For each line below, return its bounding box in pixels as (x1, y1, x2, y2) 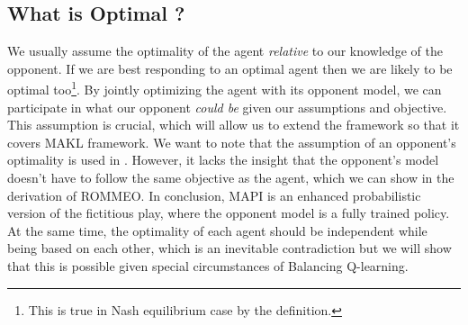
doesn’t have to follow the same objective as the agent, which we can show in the (7, 168, 454, 187)
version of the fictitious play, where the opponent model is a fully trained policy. (7, 203, 450, 222)
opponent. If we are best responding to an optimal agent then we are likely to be (7, 59, 453, 77)
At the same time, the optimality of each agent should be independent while (7, 221, 427, 239)
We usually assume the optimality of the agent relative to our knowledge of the (7, 41, 443, 60)
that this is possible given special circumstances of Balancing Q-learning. (7, 256, 409, 275)
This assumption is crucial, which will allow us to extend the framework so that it (7, 115, 460, 134)
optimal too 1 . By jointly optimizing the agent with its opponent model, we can (7, 77, 442, 99)
